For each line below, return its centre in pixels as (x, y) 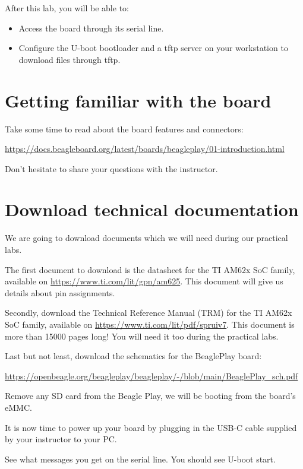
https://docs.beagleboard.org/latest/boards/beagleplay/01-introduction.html (145, 149)
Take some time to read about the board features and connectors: (124, 129)
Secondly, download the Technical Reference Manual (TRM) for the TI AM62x (149, 313)
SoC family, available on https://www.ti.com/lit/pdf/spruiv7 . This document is (150, 324)
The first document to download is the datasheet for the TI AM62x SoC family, (150, 269)
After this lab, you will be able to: (67, 8)
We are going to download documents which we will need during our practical (146, 238)
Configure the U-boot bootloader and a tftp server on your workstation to (153, 48)
